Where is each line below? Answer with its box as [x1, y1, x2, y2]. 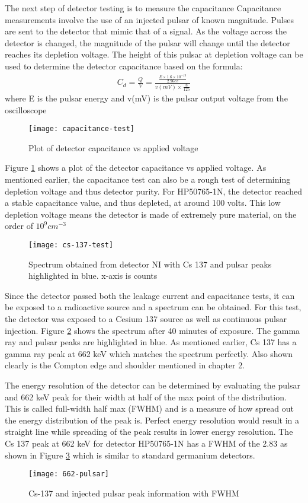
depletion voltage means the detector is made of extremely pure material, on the [5, 208, 297, 220]
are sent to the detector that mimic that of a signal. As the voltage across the [5, 25, 287, 37]
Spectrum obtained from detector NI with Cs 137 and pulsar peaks [28, 257, 272, 270]
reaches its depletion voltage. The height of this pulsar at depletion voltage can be [5, 48, 303, 61]
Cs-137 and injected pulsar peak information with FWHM [28, 486, 239, 499]
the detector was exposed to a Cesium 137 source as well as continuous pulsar [5, 312, 287, 324]
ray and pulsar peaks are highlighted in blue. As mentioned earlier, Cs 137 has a [5, 336, 297, 348]
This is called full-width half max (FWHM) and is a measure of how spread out [5, 402, 294, 415]
